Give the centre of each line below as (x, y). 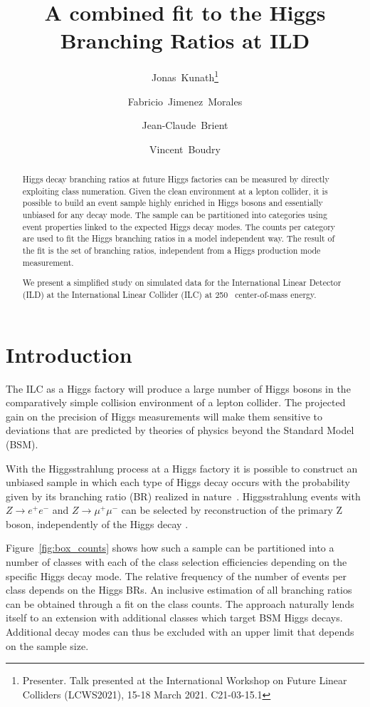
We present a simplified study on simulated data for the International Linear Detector (182, 283)
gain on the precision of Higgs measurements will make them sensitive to (164, 416)
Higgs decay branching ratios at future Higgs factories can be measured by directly (176, 179)
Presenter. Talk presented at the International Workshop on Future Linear (185, 680)
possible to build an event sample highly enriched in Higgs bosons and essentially (173, 203)
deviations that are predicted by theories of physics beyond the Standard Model (180, 430)
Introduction (69, 354)
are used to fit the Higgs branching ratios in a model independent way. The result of (179, 238)
